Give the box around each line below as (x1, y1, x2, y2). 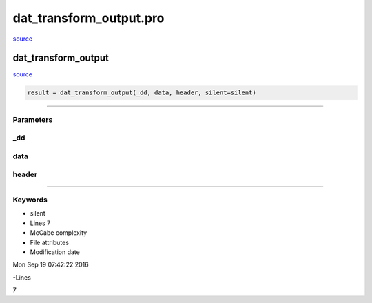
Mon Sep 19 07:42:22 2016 (12, 260, 89, 269)
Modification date (30, 248, 81, 256)
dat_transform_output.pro (12, 10, 165, 25)
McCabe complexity (30, 229, 87, 237)
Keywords (12, 195, 48, 205)
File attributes (30, 238, 69, 247)
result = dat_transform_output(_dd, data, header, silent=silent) (27, 89, 256, 96)
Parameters (12, 114, 53, 124)
